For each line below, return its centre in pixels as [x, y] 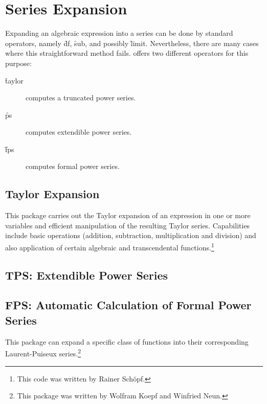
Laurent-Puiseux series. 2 [43, 353]
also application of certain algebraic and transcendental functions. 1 [110, 247]
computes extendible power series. [79, 132]
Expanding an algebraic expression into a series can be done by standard [119, 33]
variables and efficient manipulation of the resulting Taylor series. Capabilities [128, 225]
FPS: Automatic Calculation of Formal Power [128, 305]
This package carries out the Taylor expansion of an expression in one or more [128, 215]
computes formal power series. [73, 166]
